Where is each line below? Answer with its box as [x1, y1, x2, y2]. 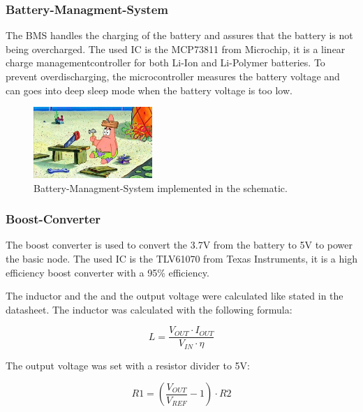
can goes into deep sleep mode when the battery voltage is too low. [6, 82, 292, 97]
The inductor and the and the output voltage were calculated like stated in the [6, 288, 343, 303]
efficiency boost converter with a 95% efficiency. [6, 265, 209, 279]
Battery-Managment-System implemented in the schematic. [34, 180, 288, 195]
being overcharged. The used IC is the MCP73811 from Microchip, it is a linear [6, 41, 346, 56]
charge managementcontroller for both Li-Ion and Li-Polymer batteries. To [6, 55, 325, 70]
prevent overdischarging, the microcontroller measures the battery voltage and [6, 69, 340, 83]
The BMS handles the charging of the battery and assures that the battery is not [6, 28, 353, 43]
